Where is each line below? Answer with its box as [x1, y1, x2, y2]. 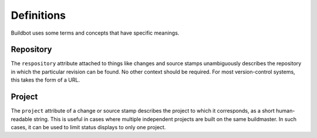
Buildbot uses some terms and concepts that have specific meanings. [11, 29, 180, 36]
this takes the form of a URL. [11, 76, 80, 83]
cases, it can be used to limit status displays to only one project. [11, 123, 166, 130]
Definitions [11, 9, 66, 22]
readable [11, 115, 32, 123]
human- [276, 107, 295, 115]
